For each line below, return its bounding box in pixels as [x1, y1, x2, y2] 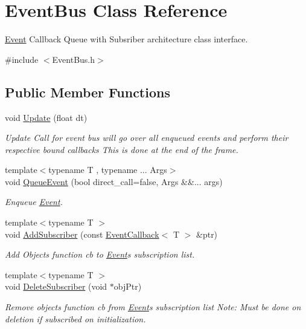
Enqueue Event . [5, 195, 63, 208]
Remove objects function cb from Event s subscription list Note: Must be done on [5, 301, 301, 313]
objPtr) [113, 280, 142, 293]
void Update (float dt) [5, 111, 88, 123]
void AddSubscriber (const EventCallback [5, 227, 159, 240]
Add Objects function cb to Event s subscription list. [5, 248, 195, 261]
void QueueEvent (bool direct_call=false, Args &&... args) [5, 175, 223, 187]
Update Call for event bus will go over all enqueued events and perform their [5, 131, 288, 144]
